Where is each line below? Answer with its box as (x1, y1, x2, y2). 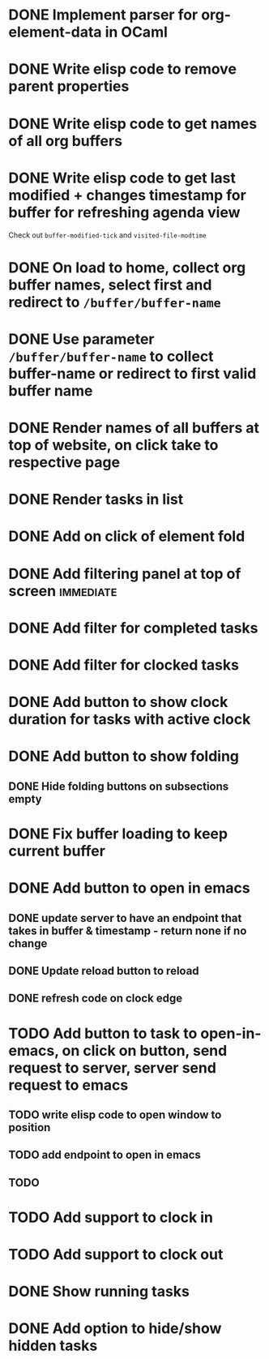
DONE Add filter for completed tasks (8, 619, 258, 637)
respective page (8, 453, 120, 472)
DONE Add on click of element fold (8, 527, 246, 546)
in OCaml (105, 23, 169, 41)
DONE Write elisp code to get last (8, 169, 237, 187)
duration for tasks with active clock (8, 710, 251, 729)
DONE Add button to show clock (8, 693, 228, 711)
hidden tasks (8, 1336, 98, 1355)
